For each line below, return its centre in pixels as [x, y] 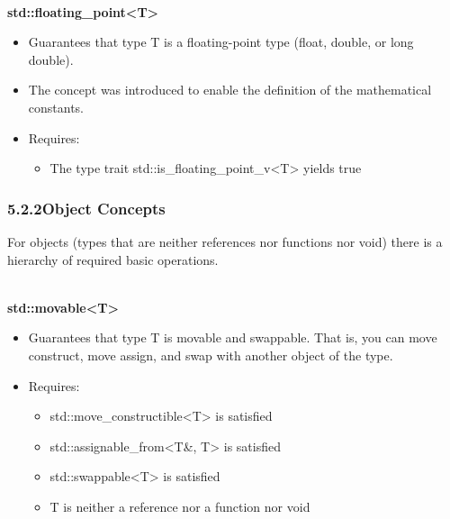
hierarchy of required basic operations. [113, 259]
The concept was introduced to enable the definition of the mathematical [230, 90]
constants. [56, 107]
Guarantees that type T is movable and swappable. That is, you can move [233, 337]
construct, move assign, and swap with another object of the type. [211, 355]
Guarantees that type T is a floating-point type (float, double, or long [221, 42]
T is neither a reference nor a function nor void [180, 506]
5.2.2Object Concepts [86, 208]
